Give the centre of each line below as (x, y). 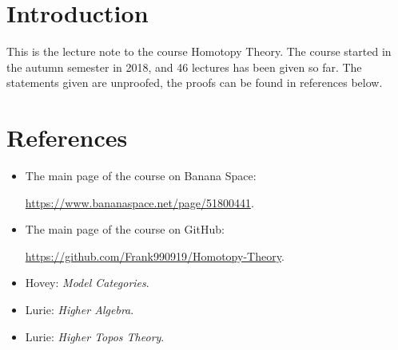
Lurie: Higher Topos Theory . (95, 336)
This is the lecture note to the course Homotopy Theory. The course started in (199, 51)
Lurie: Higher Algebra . (80, 309)
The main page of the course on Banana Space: (141, 176)
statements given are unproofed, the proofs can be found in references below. (195, 83)
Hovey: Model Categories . (87, 283)
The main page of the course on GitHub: (125, 229)
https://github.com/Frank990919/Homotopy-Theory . (155, 256)
